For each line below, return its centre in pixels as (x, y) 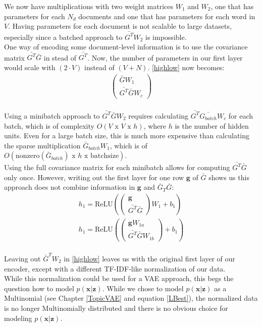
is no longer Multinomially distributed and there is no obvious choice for (116, 308)
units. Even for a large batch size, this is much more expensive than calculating (127, 135)
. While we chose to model (143, 288)
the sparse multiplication (42, 145)
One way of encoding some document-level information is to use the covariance (126, 47)
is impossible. (166, 37)
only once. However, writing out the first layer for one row (94, 177)
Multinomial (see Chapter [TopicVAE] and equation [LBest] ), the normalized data (131, 298)
